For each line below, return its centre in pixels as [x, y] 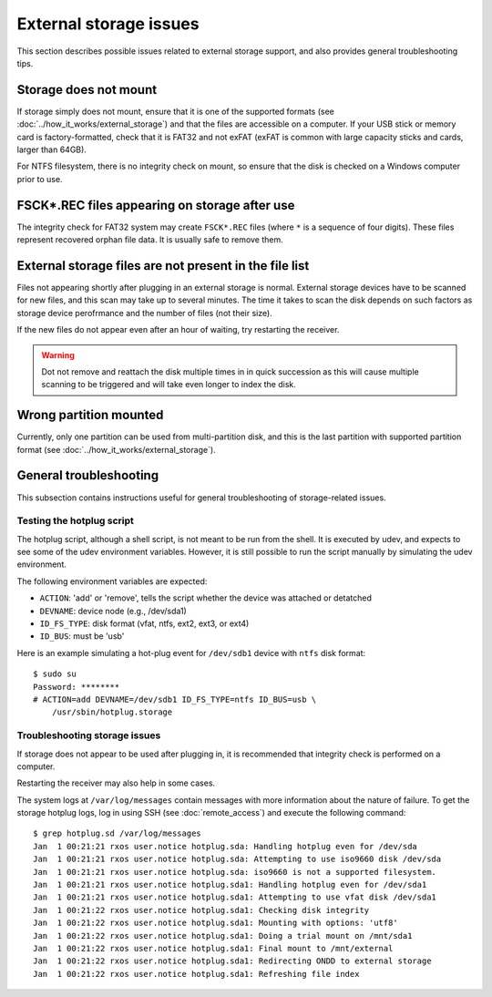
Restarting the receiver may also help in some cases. [116, 783]
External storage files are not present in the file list [163, 266]
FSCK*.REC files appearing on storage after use [156, 205]
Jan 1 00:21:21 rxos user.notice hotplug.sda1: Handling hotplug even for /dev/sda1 [230, 885]
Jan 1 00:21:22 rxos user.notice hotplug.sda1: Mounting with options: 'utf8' [215, 923]
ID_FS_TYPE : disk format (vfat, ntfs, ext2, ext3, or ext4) [144, 623]
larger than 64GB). [51, 149]
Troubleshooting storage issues [89, 735]
